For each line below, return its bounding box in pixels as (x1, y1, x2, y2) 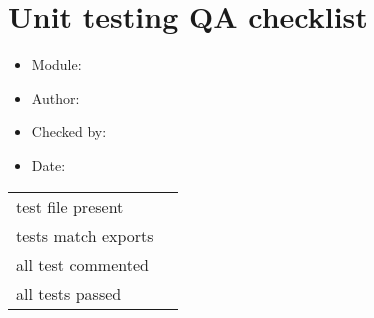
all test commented (16, 252, 149, 276)
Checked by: (31, 121, 107, 142)
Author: (31, 87, 80, 108)
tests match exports (16, 223, 154, 247)
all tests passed (16, 281, 122, 305)
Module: (31, 54, 82, 75)
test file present (16, 194, 124, 218)
